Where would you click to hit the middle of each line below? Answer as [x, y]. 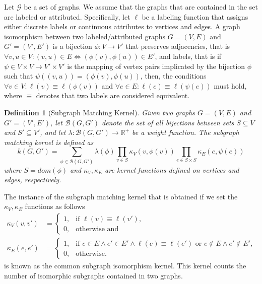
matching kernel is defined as [49, 142]
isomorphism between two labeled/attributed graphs [85, 36]
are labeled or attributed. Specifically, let [67, 16]
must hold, [230, 85]
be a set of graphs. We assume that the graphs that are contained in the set [141, 7]
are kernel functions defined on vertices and [172, 169]
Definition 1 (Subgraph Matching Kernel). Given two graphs [100, 112]
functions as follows [55, 206]
